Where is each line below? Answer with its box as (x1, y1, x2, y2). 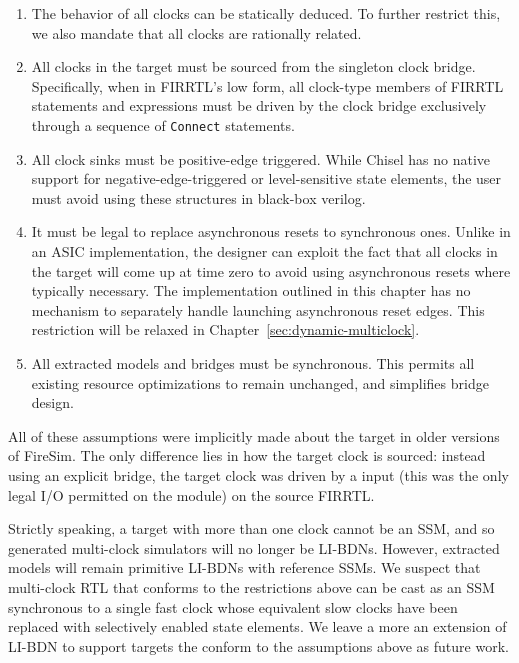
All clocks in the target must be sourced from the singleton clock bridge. (31, 56, 476, 77)
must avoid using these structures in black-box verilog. (31, 187, 366, 208)
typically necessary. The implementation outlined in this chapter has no (31, 280, 471, 301)
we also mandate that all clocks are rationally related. (31, 22, 362, 43)
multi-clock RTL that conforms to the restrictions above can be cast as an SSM (8, 576, 495, 597)
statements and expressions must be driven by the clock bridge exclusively (31, 95, 487, 116)
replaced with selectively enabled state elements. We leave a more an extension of (8, 616, 507, 637)
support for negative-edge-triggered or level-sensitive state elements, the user (31, 168, 502, 189)
